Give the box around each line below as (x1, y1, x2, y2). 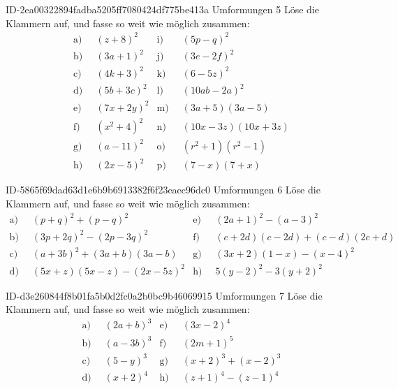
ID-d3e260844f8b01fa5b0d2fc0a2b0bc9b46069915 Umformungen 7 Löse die (6, 288, 323, 302)
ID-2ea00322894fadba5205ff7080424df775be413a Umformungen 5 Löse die (6, 2, 319, 16)
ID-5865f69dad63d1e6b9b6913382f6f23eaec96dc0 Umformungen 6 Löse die (6, 182, 320, 197)
